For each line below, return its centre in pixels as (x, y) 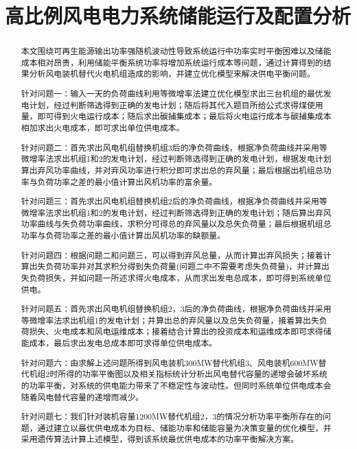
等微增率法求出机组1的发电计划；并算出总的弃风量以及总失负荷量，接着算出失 (170, 320)
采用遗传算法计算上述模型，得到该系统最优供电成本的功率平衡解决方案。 (160, 439)
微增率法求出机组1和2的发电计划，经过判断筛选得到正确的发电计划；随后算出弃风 (176, 212)
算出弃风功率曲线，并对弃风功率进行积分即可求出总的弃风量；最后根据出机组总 (172, 170)
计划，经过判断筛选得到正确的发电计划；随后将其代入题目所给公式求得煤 (168, 105)
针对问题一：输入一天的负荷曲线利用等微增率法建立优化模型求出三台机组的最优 (172, 94)
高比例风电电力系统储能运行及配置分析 (178, 15)
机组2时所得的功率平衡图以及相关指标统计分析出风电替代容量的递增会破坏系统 (178, 374)
